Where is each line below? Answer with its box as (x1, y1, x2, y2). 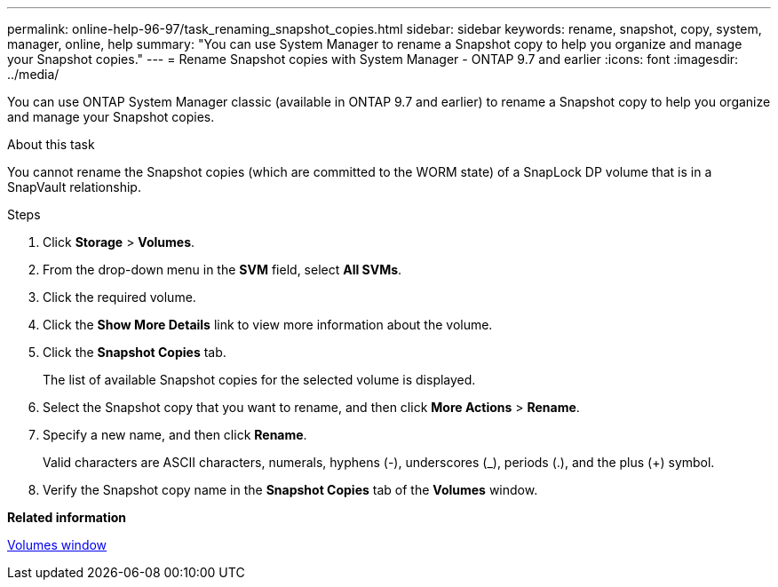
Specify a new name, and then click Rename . (43, 427, 307, 442)
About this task (7, 137, 95, 152)
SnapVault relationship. (7, 179, 141, 194)
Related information (7, 510, 127, 525)
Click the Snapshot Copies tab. (43, 345, 226, 360)
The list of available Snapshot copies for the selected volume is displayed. (43, 372, 476, 387)
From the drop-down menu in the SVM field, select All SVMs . (43, 262, 402, 277)
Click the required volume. (43, 290, 196, 305)
